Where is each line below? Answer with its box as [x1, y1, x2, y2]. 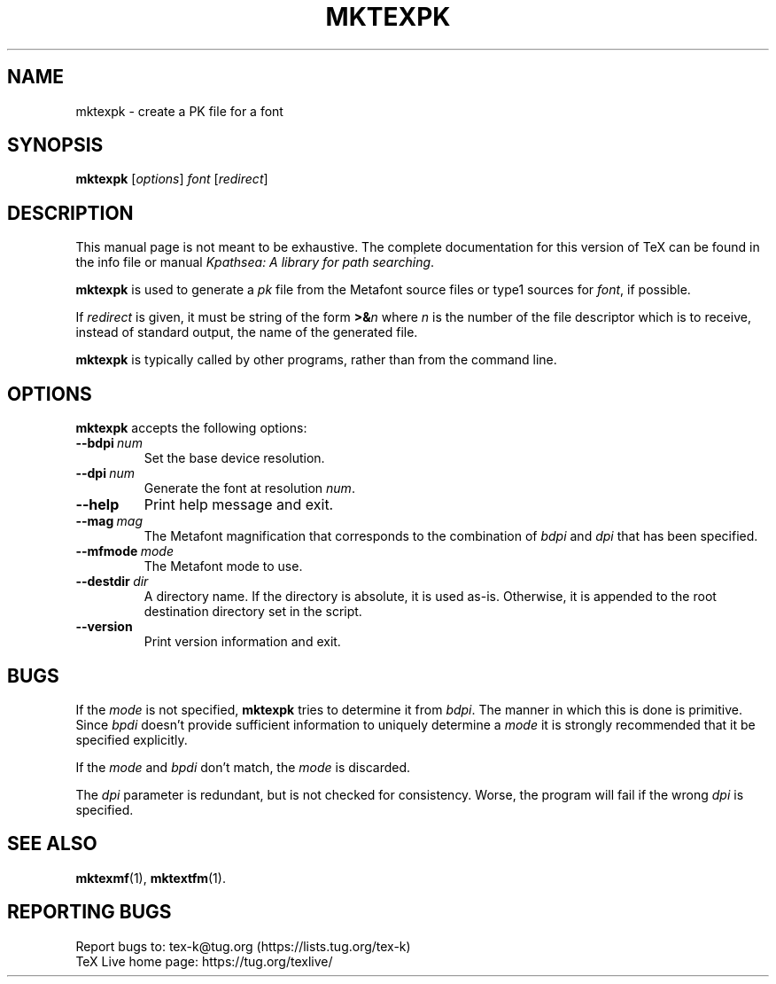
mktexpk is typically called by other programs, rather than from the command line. [75, 352, 557, 368]
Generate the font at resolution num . [144, 480, 355, 496]
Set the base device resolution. [144, 450, 325, 466]
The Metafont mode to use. [144, 558, 303, 574]
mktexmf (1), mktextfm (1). [75, 870, 226, 886]
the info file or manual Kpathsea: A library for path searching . [75, 254, 435, 270]
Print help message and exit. [144, 496, 334, 514]
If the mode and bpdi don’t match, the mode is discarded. [75, 759, 411, 775]
